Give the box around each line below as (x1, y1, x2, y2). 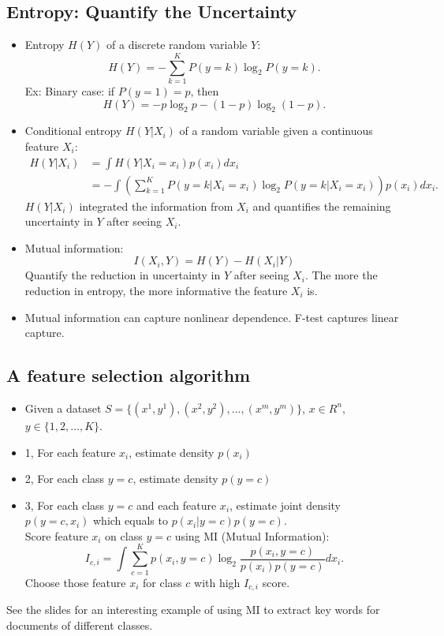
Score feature (24, 527, 88, 544)
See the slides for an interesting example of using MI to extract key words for (6, 601, 380, 618)
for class (143, 574, 182, 590)
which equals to (92, 512, 168, 529)
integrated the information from (79, 197, 233, 214)
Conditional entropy (24, 122, 122, 139)
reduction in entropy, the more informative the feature (24, 282, 288, 298)
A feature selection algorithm (6, 363, 251, 387)
